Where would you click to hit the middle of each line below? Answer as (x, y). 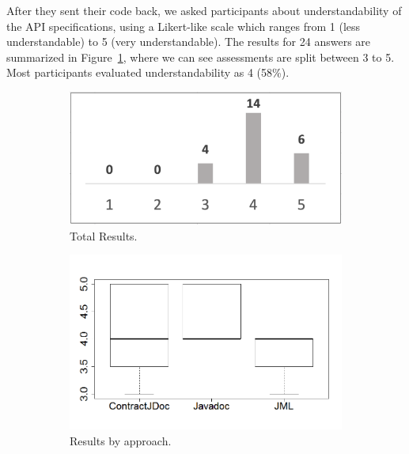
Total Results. (104, 235)
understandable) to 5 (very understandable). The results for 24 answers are (189, 42)
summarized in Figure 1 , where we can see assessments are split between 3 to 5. (201, 57)
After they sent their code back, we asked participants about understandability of (204, 10)
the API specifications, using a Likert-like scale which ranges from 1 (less (184, 26)
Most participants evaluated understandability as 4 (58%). (148, 72)
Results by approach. (121, 440)
